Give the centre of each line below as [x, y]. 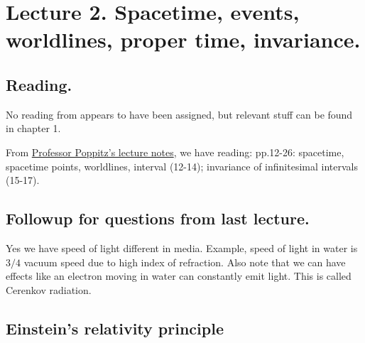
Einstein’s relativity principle [115, 328]
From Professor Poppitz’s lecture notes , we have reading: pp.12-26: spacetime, [175, 152]
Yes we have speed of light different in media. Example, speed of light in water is [182, 247]
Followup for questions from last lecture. [158, 218]
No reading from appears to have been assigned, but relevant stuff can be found [179, 114]
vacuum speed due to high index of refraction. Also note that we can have [185, 262]
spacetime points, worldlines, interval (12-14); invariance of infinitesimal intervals [182, 166]
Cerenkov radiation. [49, 289]
